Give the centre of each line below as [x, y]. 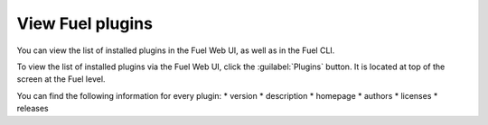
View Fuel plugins [85, 23]
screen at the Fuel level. [61, 79]
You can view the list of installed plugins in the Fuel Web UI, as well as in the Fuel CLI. [176, 50]
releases [33, 109]
